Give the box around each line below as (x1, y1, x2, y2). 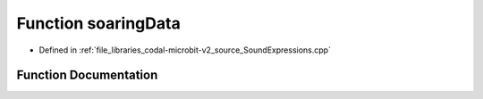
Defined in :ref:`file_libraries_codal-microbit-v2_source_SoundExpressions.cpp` (38, 45, 331, 55)
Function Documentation (16, 68, 158, 83)
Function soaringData (16, 13, 181, 33)
